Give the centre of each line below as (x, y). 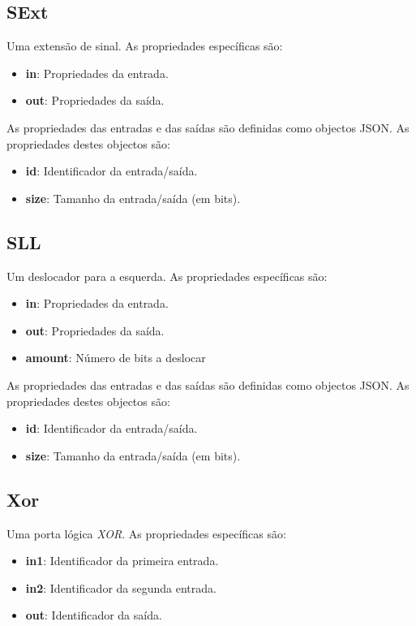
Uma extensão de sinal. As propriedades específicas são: (145, 46)
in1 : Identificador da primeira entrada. (122, 561)
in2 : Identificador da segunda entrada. (121, 587)
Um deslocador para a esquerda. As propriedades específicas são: (167, 276)
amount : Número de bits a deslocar (116, 358)
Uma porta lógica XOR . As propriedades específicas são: (146, 533)
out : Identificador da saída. (94, 615)
